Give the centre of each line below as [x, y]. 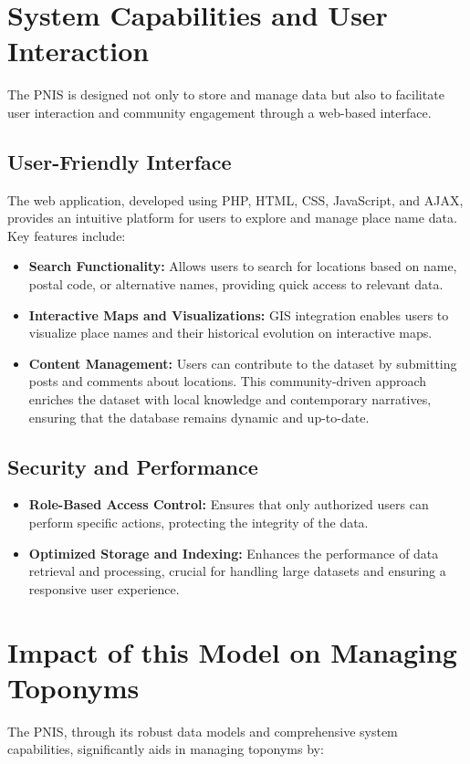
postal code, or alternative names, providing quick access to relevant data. [236, 284]
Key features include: [67, 235]
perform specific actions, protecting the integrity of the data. [198, 523]
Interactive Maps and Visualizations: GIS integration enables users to [239, 314]
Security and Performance [133, 466]
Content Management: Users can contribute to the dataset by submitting [243, 363]
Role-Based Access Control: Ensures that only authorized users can [229, 504]
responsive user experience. [104, 588]
